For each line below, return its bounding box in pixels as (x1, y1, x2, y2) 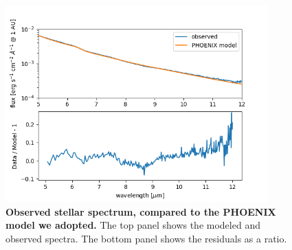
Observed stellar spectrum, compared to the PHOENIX (5, 204, 276, 218)
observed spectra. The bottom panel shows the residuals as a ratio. (5, 231, 287, 245)
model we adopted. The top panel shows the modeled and (5, 218, 260, 232)
